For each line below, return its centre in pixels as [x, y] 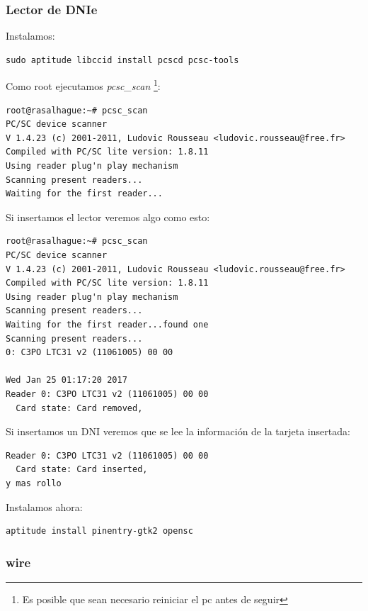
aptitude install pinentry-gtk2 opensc [99, 531]
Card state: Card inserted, [82, 470]
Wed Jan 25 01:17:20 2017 [67, 380]
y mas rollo [34, 483]
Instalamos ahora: [44, 506]
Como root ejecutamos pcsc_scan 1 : [83, 85]
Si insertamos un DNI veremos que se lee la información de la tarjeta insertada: [178, 431]
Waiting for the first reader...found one [107, 324]
